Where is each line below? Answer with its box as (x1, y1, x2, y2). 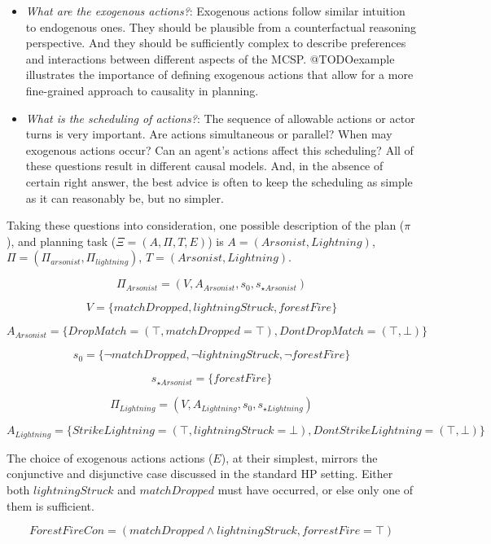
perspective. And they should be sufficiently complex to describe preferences (25, 34, 406, 51)
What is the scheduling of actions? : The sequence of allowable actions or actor (25, 109, 415, 126)
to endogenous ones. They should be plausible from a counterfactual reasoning (25, 18, 417, 35)
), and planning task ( (7, 232, 116, 249)
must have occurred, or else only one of (217, 480, 414, 498)
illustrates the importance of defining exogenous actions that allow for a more (25, 66, 414, 83)
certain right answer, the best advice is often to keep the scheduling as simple (25, 173, 413, 190)
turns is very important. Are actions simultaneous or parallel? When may (25, 125, 392, 143)
